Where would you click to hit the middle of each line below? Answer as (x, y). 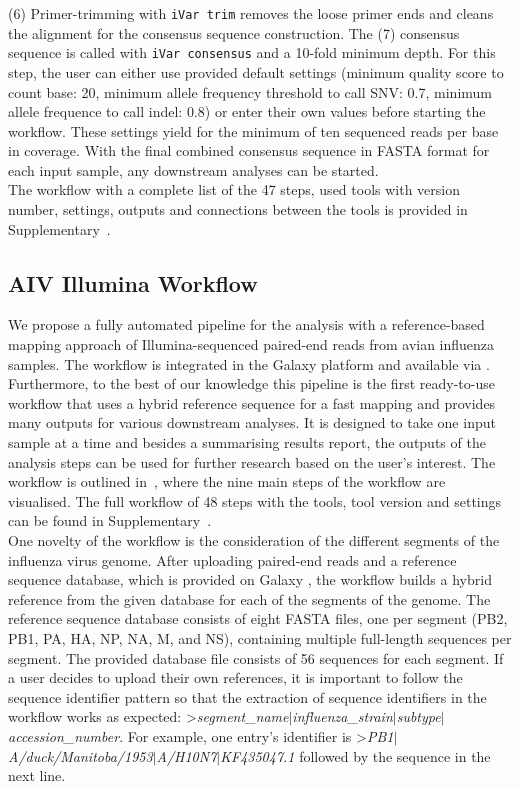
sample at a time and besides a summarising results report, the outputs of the (247, 442)
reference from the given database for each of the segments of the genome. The (249, 598)
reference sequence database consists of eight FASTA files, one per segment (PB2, (258, 618)
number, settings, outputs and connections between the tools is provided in (238, 209)
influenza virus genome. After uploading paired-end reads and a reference (232, 559)
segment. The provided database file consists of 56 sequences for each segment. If (256, 657)
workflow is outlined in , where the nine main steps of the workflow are (227, 481)
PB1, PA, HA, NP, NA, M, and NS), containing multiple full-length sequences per (260, 637)
